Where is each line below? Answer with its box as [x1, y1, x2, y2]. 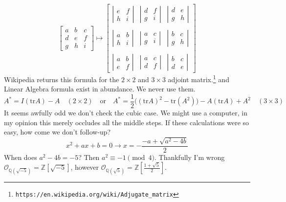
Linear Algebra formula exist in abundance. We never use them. [4, 84, 196, 94]
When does [4, 152, 37, 162]
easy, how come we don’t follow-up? [4, 127, 111, 137]
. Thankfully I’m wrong [154, 152, 225, 162]
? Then [78, 152, 100, 162]
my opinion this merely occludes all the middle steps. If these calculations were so [4, 117, 249, 127]
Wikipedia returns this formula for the [4, 74, 119, 84]
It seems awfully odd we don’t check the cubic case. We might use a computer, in [4, 108, 248, 118]
